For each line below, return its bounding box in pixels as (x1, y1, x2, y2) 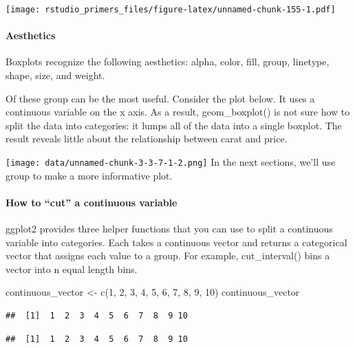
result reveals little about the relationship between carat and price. (6, 131, 288, 146)
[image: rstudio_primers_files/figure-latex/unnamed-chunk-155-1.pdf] (6, 5, 336, 14)
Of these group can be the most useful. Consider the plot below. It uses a (6, 91, 315, 105)
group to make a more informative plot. (6, 168, 173, 182)
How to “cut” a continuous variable (6, 195, 177, 209)
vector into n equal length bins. (6, 261, 138, 276)
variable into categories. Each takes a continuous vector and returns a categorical (6, 235, 347, 249)
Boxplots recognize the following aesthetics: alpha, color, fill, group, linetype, (6, 54, 330, 69)
